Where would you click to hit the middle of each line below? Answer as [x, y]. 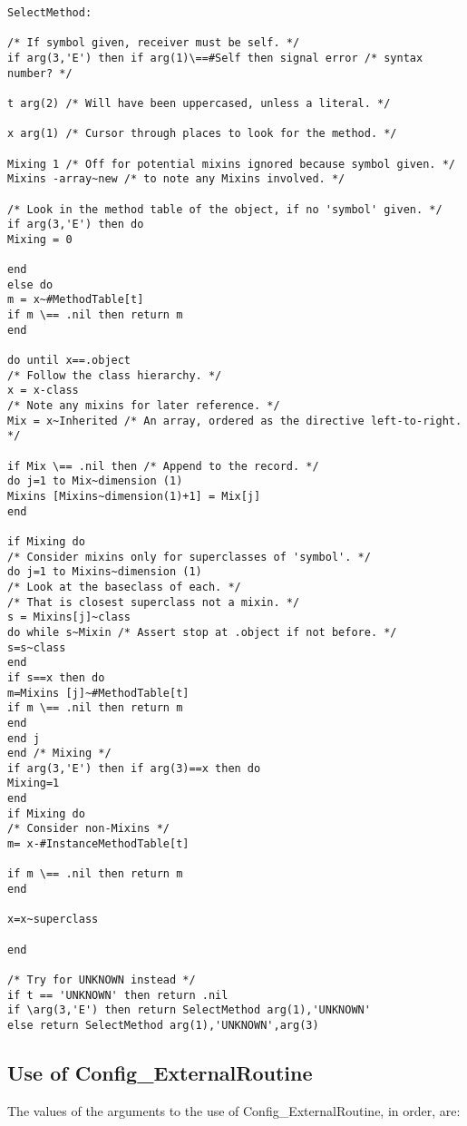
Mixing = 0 [40, 239]
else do [30, 284]
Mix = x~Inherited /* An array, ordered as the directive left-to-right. [235, 421]
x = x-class [43, 391]
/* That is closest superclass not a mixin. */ [154, 602]
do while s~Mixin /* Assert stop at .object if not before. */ [202, 632]
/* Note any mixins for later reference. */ [144, 406]
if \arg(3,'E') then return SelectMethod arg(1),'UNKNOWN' [189, 1010]
